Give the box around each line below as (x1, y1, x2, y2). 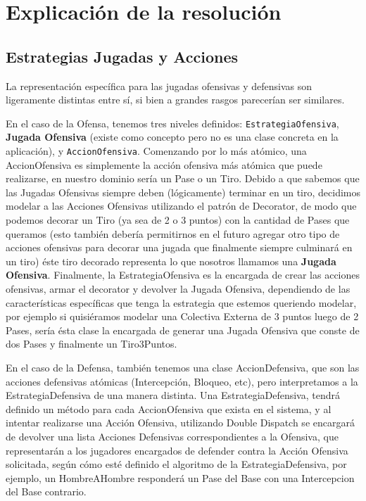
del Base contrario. (6, 484, 87, 499)
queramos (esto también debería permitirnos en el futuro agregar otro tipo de (6, 226, 340, 241)
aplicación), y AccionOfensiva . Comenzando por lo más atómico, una (6, 144, 307, 158)
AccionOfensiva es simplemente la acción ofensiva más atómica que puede (6, 157, 322, 172)
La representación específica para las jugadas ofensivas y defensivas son (6, 78, 312, 93)
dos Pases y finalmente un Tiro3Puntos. (6, 336, 177, 351)
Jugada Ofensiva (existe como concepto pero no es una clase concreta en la (6, 129, 339, 144)
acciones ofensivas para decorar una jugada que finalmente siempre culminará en (6, 240, 353, 255)
